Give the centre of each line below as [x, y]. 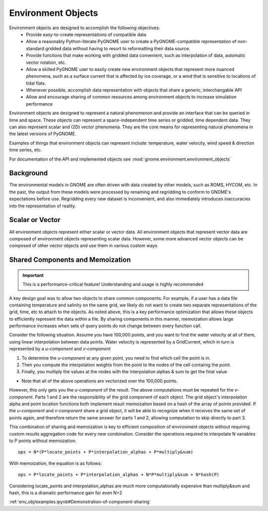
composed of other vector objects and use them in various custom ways [83, 246]
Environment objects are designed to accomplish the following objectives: [85, 28]
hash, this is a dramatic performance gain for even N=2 [66, 493]
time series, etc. [26, 150]
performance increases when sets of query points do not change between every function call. [105, 326]
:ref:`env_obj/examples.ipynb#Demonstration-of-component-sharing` [80, 502]
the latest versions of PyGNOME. [43, 134]
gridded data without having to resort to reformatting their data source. [118, 48]
